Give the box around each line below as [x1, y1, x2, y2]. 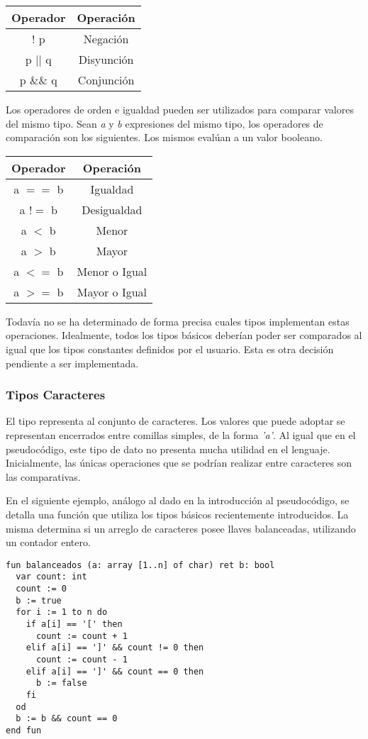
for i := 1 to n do [16, 607, 108, 618]
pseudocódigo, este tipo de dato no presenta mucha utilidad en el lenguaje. [6, 441, 330, 456]
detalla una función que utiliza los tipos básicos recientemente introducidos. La [6, 506, 349, 521]
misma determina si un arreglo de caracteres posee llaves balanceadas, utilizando [6, 521, 356, 535]
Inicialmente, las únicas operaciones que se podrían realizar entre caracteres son [6, 455, 352, 470]
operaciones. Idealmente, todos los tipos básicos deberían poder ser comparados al [6, 328, 362, 343]
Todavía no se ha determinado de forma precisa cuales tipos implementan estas [6, 313, 350, 328]
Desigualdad [82, 201, 143, 218]
